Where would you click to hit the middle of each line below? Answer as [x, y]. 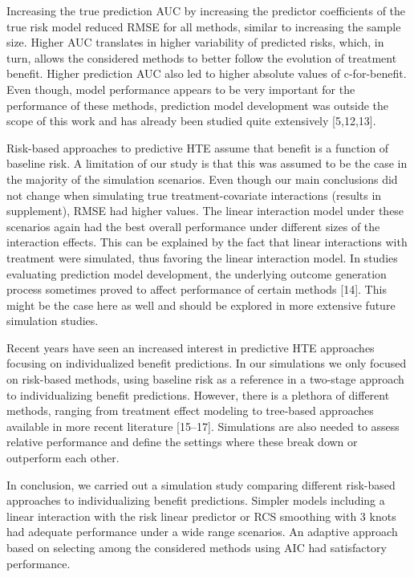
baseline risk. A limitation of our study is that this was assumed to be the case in [207, 163]
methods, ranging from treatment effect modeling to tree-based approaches [190, 410]
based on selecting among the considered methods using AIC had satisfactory [197, 547]
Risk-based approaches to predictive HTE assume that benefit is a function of [198, 147]
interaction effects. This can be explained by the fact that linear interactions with [207, 242]
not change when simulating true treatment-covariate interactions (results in [194, 195]
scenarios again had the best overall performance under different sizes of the [193, 226]
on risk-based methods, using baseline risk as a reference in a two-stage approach [205, 379]
